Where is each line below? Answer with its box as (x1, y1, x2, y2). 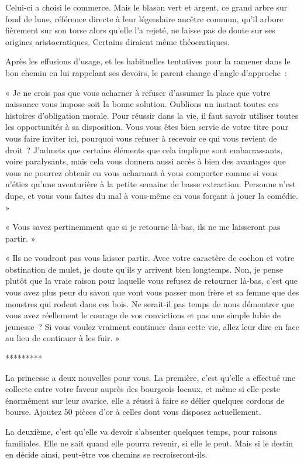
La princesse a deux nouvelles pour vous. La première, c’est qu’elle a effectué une (5, 371, 296, 383)
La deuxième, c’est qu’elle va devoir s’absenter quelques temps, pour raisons (5, 425, 277, 437)
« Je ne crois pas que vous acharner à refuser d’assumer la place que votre (5, 86, 271, 98)
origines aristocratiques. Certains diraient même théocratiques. (5, 35, 230, 47)
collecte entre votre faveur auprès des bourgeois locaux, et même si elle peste (5, 383, 280, 395)
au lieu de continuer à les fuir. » (5, 332, 120, 344)
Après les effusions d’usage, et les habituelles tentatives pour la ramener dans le (5, 55, 291, 67)
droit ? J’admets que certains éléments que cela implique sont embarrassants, (5, 143, 283, 156)
